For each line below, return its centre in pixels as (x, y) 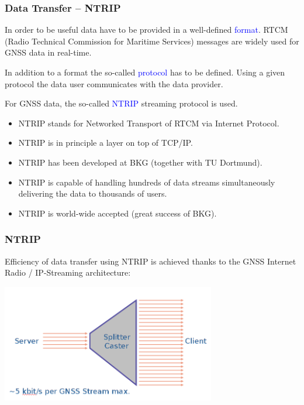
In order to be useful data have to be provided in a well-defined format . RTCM (146, 30)
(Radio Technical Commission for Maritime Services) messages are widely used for (152, 41)
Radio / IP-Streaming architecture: (68, 272)
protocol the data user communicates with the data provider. (114, 83)
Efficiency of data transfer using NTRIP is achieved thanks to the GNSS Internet (151, 261)
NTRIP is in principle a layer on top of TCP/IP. (106, 143)
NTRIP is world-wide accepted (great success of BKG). (118, 213)
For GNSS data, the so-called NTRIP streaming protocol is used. (121, 103)
